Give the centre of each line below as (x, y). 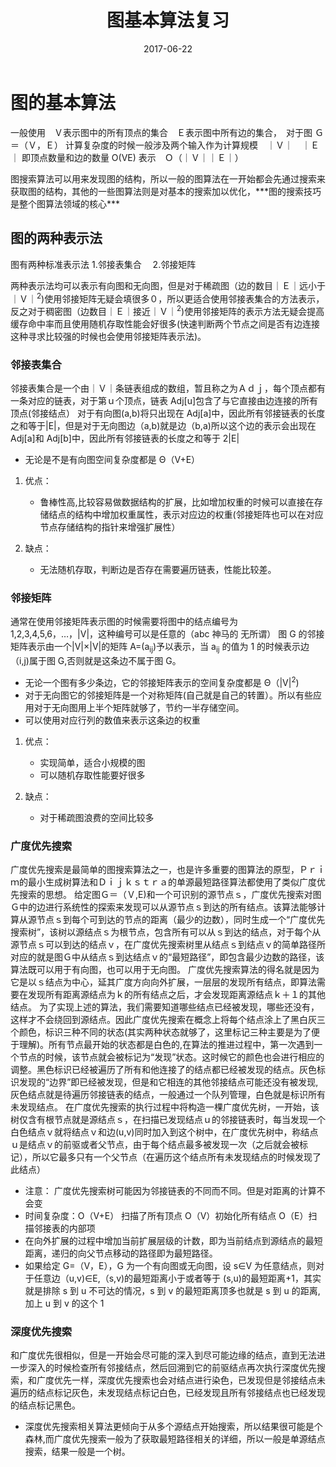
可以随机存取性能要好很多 (92, 775)
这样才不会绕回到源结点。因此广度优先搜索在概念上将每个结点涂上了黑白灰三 (168, 1020)
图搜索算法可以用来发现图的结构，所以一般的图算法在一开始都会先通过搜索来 (168, 178)
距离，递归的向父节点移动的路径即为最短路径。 (121, 1253)
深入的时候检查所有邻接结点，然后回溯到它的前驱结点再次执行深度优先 (172, 1368)
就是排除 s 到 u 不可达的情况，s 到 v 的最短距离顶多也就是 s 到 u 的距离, (172, 1291)
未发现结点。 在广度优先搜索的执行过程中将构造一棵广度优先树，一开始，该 (165, 1107)
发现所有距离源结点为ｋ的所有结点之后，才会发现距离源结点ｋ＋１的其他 (176, 995)
